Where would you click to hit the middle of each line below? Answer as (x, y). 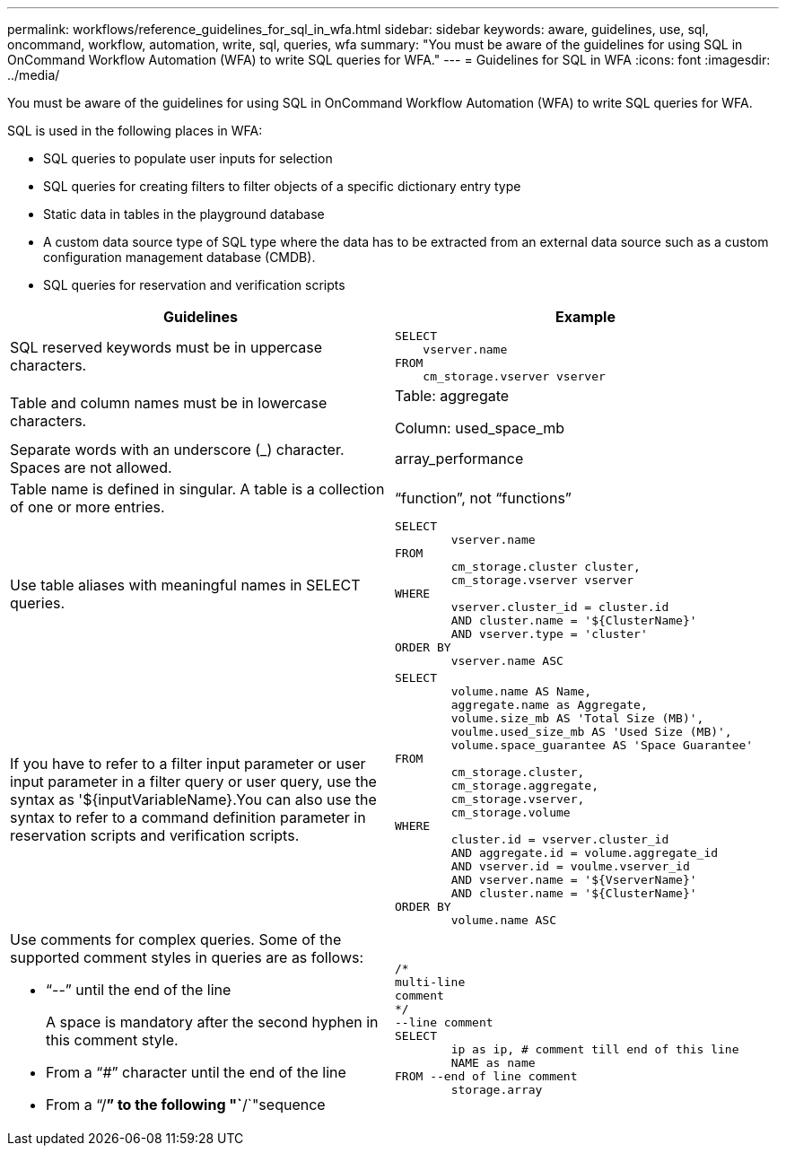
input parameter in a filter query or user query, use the (193, 781)
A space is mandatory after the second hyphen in (212, 1022)
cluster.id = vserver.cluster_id (560, 839)
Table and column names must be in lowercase (169, 403)
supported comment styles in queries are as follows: (187, 957)
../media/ (34, 75)
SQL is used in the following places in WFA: (135, 131)
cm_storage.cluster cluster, (546, 567)
